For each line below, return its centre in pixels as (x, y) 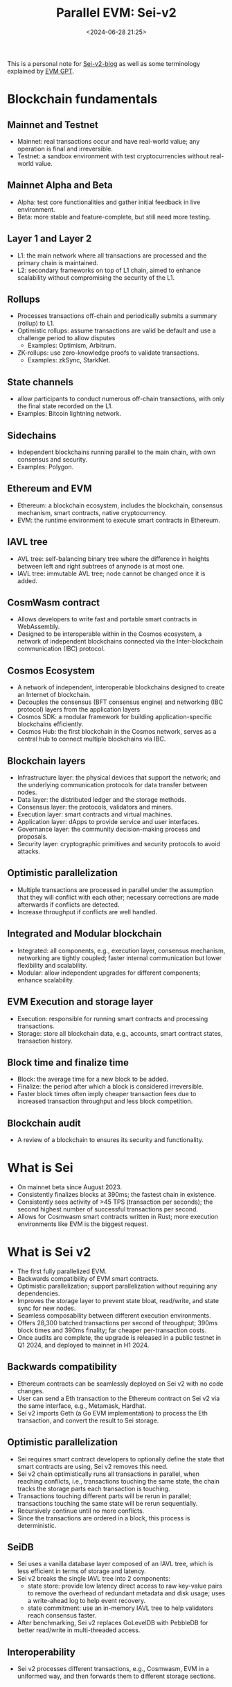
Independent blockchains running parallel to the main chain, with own (116, 452)
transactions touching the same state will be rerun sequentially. (107, 1503)
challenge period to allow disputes (66, 338)
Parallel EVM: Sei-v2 (116, 13)
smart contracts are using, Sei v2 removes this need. (92, 1466)
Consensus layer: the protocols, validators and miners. (95, 807)
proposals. (32, 837)
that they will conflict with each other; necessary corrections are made (118, 897)
